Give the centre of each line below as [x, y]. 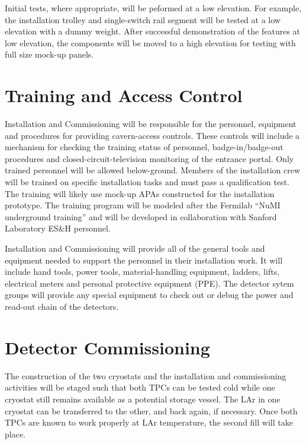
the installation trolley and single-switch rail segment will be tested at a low [143, 19]
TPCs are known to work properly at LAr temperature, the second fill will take [149, 422]
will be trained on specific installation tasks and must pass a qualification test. [147, 182]
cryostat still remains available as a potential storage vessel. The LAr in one [143, 399]
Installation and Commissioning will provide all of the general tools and [135, 248]
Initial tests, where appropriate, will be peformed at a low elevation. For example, [153, 8]
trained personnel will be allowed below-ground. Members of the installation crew [152, 170]
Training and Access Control [124, 95]
